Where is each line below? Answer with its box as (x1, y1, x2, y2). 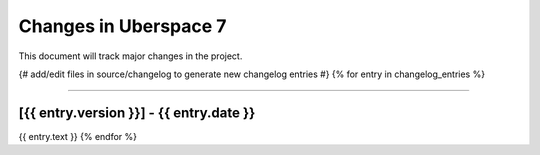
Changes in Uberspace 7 (18, 15, 227, 37)
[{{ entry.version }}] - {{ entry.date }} (18, 104, 256, 121)
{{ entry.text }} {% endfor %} (18, 130, 138, 142)
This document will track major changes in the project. (18, 50, 243, 62)
